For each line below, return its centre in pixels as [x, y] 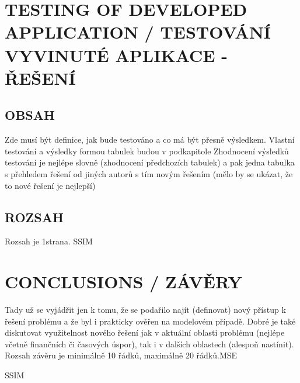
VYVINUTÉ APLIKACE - [116, 55]
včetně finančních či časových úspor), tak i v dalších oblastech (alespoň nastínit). [149, 344]
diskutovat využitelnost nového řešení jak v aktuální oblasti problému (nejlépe [145, 332]
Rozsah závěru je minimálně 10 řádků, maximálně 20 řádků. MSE [121, 355]
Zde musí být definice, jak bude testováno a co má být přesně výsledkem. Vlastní [150, 139]
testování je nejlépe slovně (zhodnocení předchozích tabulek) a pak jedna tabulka [150, 162]
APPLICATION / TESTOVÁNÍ [138, 32]
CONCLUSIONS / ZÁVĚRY [123, 282]
